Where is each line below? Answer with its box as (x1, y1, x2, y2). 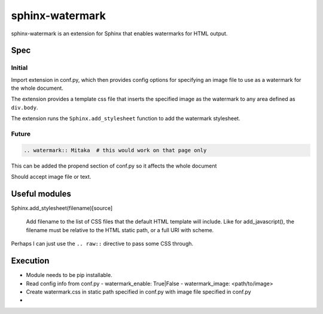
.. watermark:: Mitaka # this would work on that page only (23, 147, 207, 154)
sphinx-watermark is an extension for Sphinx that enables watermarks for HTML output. (11, 30, 228, 37)
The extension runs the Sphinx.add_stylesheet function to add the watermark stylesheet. (11, 115, 240, 122)
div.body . (11, 103, 38, 111)
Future (11, 130, 31, 138)
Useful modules (11, 189, 72, 199)
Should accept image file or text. (11, 173, 92, 181)
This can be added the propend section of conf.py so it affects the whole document (11, 162, 217, 169)
